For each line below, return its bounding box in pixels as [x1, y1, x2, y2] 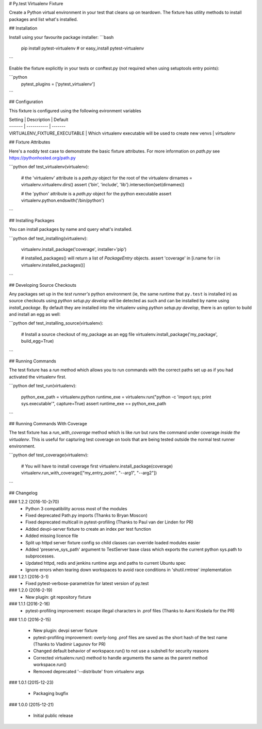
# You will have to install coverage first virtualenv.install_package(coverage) [21, 463, 173, 469]
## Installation [9, 25, 37, 31]
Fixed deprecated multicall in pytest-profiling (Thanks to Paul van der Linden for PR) [25, 519, 194, 525]
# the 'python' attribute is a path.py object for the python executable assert [21, 191, 172, 196]
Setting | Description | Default [9, 117, 68, 122]
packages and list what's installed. [9, 16, 78, 22]
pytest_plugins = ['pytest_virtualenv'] [21, 81, 95, 87]
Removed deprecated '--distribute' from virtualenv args [33, 668, 145, 674]
